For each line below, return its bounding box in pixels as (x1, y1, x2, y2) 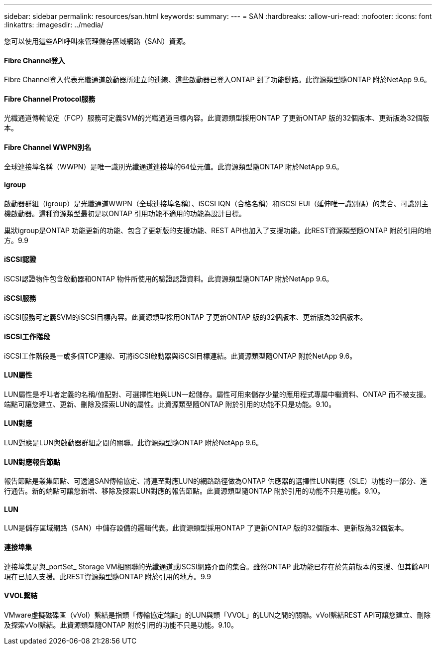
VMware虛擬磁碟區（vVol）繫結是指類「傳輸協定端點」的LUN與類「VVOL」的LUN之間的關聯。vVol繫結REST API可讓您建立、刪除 (4, 610, 431, 619)
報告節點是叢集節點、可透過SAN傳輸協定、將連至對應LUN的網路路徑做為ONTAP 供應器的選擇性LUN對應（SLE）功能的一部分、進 (4, 477, 427, 486)
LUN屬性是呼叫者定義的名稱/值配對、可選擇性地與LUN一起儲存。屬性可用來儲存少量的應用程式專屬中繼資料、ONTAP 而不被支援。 (4, 389, 431, 398)
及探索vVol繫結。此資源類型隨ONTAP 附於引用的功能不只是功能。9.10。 (4, 620, 238, 629)
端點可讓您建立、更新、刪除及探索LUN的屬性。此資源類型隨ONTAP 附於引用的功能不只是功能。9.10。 (4, 399, 336, 408)
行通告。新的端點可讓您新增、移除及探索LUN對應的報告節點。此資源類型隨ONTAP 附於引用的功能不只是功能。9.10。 (4, 487, 385, 496)
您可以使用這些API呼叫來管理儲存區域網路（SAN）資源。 (4, 37, 190, 45)
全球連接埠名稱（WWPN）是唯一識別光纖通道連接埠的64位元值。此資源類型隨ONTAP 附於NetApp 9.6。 (4, 162, 343, 171)
